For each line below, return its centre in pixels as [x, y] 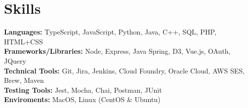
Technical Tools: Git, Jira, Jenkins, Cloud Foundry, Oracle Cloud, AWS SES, [124, 70]
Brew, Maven [24, 80]
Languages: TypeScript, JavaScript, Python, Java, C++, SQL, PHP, [110, 32]
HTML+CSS [23, 41]
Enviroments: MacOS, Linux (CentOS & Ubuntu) [82, 99]
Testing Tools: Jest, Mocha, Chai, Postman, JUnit [83, 90]
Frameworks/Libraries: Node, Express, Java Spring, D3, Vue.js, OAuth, [117, 51]
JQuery [15, 60]
